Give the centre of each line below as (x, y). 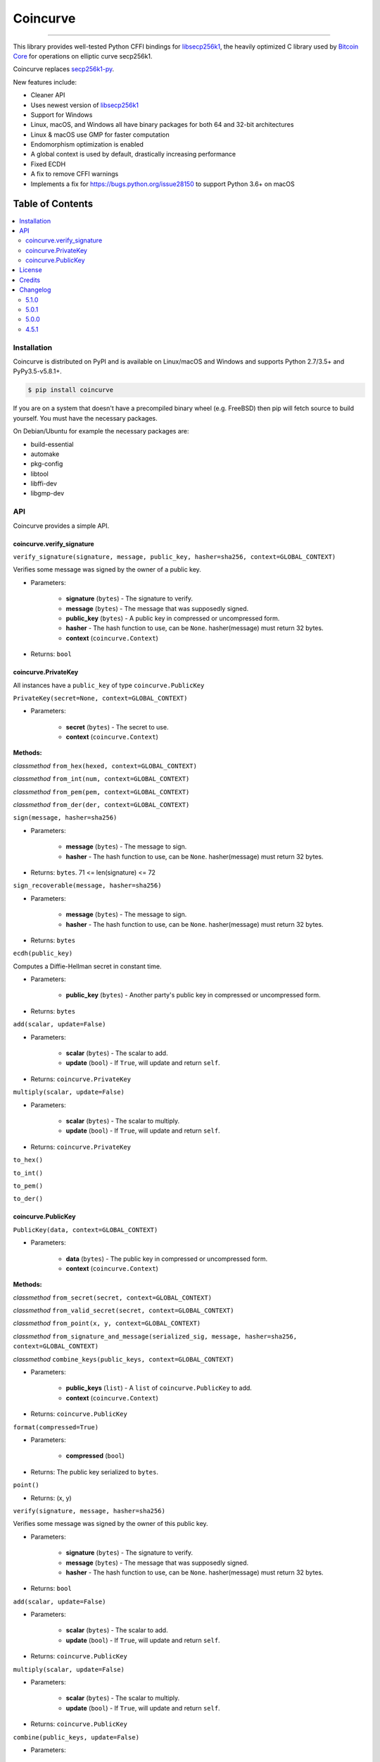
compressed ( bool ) (95, 1456)
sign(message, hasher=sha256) (65, 818)
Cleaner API (48, 95)
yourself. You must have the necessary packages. (85, 418)
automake (45, 454)
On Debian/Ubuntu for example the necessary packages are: (101, 431)
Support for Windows (62, 115)
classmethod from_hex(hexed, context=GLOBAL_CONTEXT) (105, 765)
